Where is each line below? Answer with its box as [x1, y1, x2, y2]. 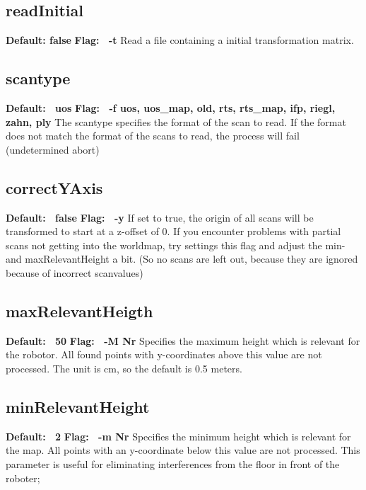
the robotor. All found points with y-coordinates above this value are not [6, 347, 322, 362]
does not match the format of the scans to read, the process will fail [6, 128, 300, 143]
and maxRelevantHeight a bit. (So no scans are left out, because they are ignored [6, 251, 358, 266]
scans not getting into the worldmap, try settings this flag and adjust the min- [6, 237, 346, 252]
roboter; [6, 470, 40, 485]
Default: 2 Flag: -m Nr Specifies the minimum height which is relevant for [6, 428, 351, 443]
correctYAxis [6, 176, 103, 198]
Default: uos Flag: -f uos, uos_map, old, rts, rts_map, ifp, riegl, [6, 101, 336, 115]
